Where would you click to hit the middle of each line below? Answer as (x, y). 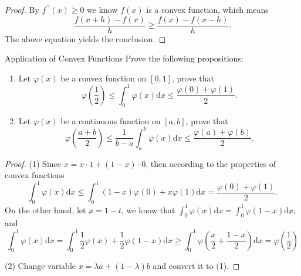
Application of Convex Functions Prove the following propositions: (124, 58)
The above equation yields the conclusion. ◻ (85, 38)
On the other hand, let (45, 209)
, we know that (148, 209)
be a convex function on (104, 78)
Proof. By (22, 9)
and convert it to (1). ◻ (196, 266)
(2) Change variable (40, 266)
